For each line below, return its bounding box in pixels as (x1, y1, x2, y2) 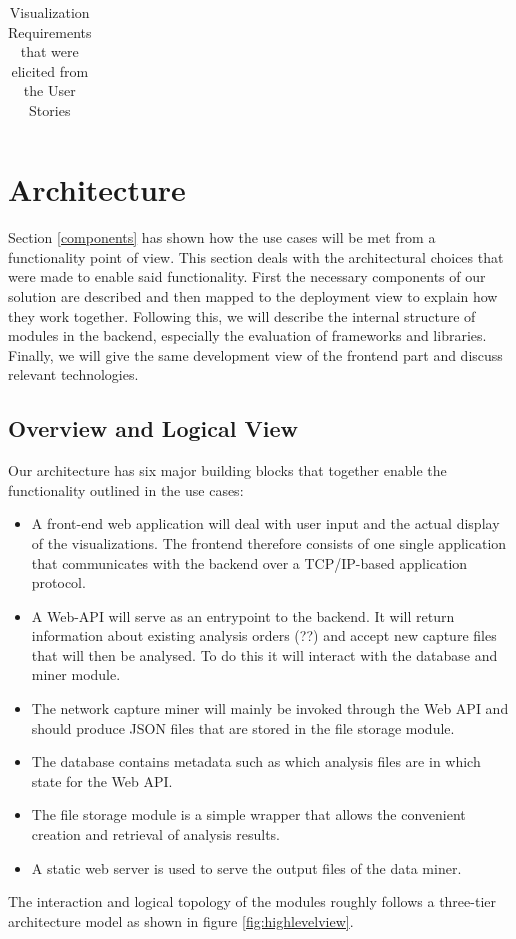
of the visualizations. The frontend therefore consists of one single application (31, 532, 507, 553)
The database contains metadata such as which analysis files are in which (31, 751, 481, 772)
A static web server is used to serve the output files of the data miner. (31, 857, 462, 878)
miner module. (31, 664, 121, 685)
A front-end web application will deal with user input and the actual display (31, 513, 500, 534)
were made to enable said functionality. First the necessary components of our (8, 266, 486, 287)
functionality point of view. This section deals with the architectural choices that (8, 246, 504, 267)
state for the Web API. (31, 770, 173, 791)
